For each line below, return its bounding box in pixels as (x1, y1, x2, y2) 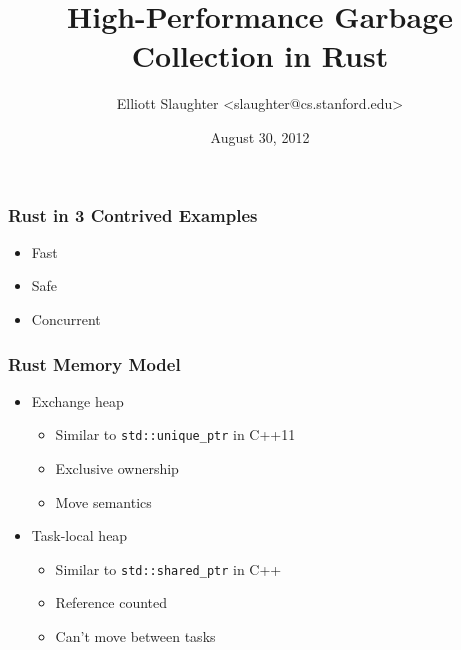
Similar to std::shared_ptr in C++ (55, 558, 282, 579)
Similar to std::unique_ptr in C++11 (55, 424, 296, 445)
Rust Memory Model (8, 351, 181, 376)
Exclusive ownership (55, 458, 179, 479)
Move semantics (55, 491, 152, 512)
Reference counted (55, 592, 168, 613)
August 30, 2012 (210, 126, 310, 147)
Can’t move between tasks (55, 626, 216, 647)
